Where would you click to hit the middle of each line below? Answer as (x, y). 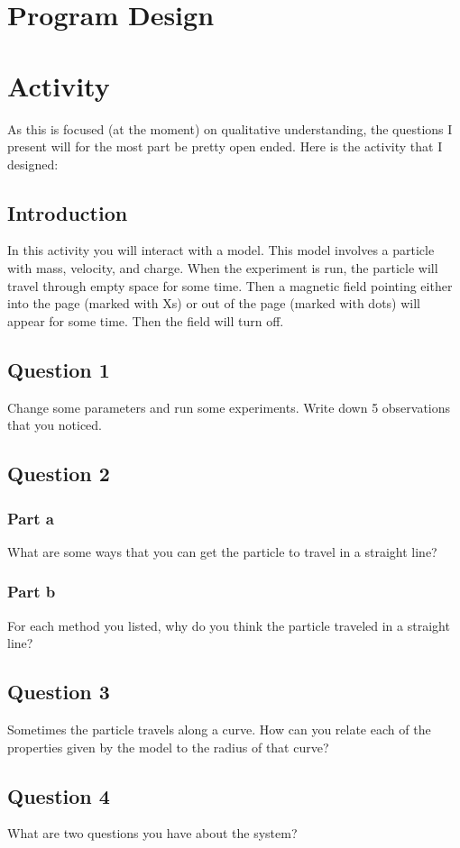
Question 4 (59, 795)
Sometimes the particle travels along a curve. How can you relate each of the (219, 729)
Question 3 (59, 692)
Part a (31, 518)
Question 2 (59, 474)
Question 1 (59, 369)
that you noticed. (55, 425)
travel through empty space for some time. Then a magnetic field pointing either (230, 285)
